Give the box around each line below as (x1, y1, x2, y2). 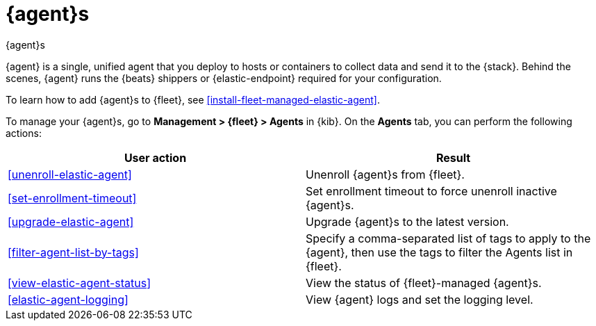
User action (124, 150, 187, 165)
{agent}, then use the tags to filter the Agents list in (306, 245, 573, 259)
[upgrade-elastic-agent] (8, 214, 134, 229)
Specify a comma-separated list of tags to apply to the (306, 231, 591, 245)
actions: (6, 127, 42, 139)
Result (436, 150, 471, 165)
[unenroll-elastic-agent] (8, 167, 132, 181)
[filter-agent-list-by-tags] (8, 245, 139, 259)
